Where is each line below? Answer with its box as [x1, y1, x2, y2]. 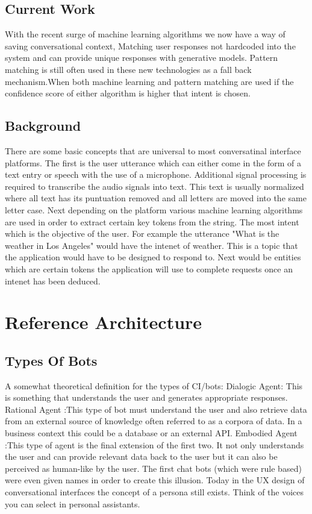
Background [5, 116, 81, 135]
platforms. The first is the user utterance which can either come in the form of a [5, 156, 302, 169]
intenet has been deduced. [5, 274, 101, 287]
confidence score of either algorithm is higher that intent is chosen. [5, 87, 251, 99]
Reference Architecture [5, 310, 202, 334]
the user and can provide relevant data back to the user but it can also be [5, 450, 278, 463]
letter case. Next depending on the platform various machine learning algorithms [5, 203, 303, 216]
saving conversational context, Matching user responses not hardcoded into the [5, 39, 296, 52]
